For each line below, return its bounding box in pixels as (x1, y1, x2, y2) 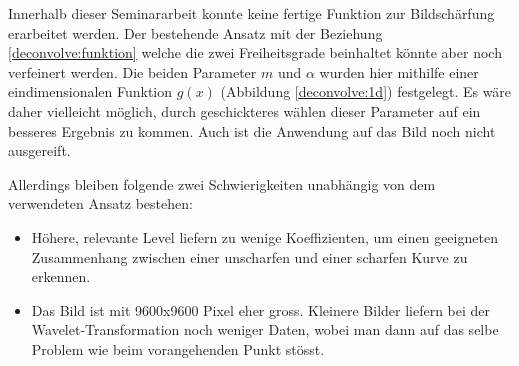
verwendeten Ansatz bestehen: (8, 193, 193, 214)
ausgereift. (8, 140, 71, 161)
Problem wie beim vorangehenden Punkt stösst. (31, 338, 325, 359)
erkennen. (31, 266, 91, 287)
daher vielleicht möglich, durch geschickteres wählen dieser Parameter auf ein (8, 100, 481, 121)
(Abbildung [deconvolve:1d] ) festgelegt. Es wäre (220, 81, 512, 102)
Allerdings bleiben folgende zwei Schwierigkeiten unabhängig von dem (8, 173, 436, 194)
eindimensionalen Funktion (8, 81, 173, 102)
